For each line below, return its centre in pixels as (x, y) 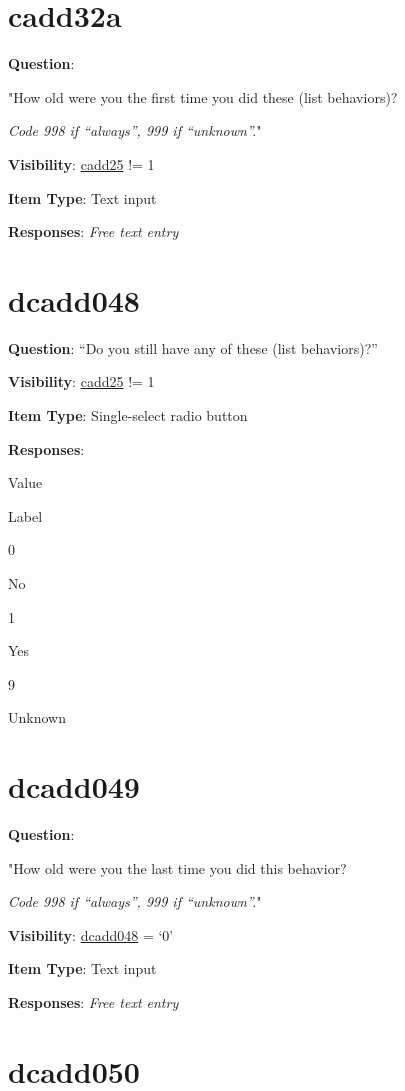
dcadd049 (74, 786)
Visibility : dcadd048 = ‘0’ (91, 934)
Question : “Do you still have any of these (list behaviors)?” (193, 347)
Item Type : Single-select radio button (128, 415)
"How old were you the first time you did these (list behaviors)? (203, 96)
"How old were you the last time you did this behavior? (177, 867)
